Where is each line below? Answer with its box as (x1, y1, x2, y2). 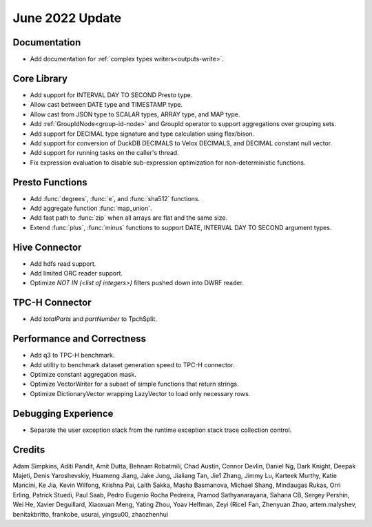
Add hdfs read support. (30, 259, 96, 268)
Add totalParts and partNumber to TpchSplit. (30, 315, 158, 323)
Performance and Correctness (12, 333, 146, 344)
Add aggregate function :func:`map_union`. (30, 204, 152, 212)
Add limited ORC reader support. (30, 269, 123, 278)
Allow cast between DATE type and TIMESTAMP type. (30, 101, 183, 109)
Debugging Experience (12, 407, 114, 420)
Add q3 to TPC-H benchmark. (30, 351, 115, 360)
